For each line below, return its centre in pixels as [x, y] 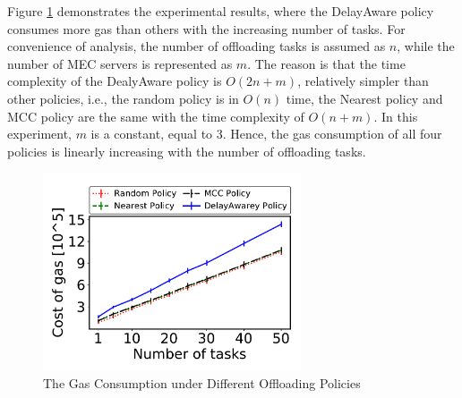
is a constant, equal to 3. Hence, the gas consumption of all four [266, 134]
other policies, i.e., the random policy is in [123, 98]
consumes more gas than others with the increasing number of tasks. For [206, 28]
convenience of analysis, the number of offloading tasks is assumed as [197, 46]
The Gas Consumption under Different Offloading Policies [202, 383]
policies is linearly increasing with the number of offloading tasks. [187, 151]
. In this [396, 116]
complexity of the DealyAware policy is [115, 81]
